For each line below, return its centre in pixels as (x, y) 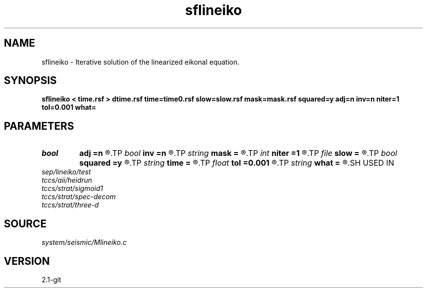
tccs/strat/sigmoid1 (72, 189)
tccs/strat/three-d (70, 205)
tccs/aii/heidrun (67, 180)
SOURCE (25, 223)
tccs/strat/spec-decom (79, 197)
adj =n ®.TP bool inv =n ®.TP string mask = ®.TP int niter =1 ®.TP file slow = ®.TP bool (238, 153)
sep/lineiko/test (66, 172)
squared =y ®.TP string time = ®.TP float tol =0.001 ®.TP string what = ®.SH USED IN (237, 163)
